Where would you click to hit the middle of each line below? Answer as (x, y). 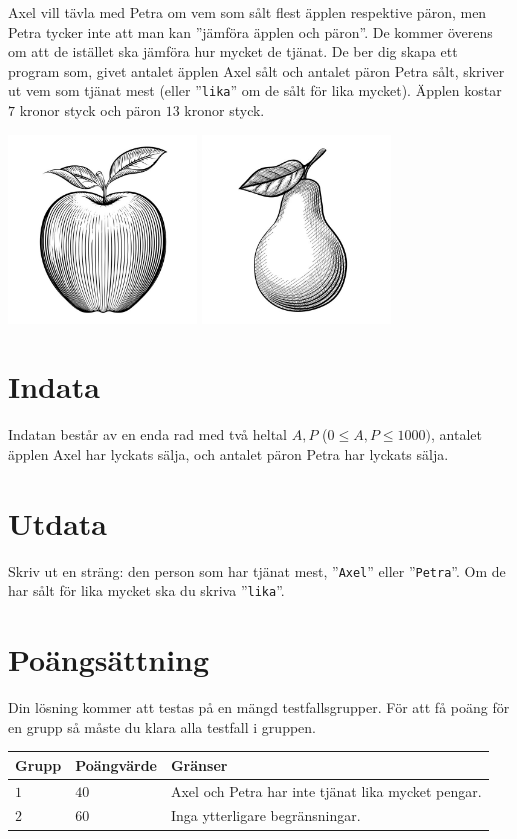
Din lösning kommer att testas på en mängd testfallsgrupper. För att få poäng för (259, 707)
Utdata (58, 522)
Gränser (199, 764)
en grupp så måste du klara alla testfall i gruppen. (162, 726)
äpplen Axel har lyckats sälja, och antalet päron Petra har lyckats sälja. (228, 453)
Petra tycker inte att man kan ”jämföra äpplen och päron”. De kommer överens (250, 31)
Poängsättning (109, 659)
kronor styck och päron (90, 110)
